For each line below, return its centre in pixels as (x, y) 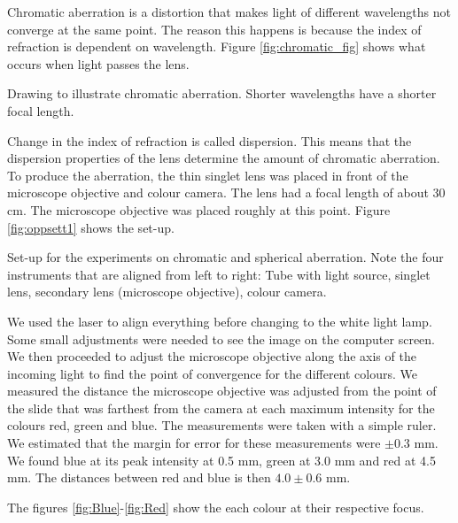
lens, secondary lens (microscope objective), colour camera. (167, 292)
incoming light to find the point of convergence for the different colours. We (213, 373)
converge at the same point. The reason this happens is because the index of (214, 29)
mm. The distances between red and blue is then (139, 477)
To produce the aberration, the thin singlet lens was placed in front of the (208, 175)
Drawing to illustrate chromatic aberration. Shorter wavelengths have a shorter (222, 93)
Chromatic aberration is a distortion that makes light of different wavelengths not (229, 12)
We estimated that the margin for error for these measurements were (194, 443)
